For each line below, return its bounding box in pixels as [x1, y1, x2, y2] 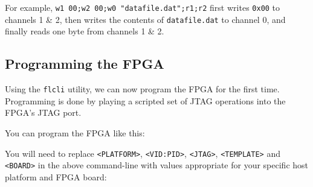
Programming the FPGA [5, 54, 164, 73]
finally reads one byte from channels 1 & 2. [5, 25, 164, 37]
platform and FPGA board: [5, 170, 107, 183]
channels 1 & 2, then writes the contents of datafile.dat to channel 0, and [5, 13, 286, 25]
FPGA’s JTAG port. [5, 106, 82, 119]
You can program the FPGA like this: [5, 126, 145, 139]
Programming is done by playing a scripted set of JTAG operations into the [5, 94, 286, 107]
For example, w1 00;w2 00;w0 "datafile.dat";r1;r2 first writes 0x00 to [5, 1, 280, 13]
